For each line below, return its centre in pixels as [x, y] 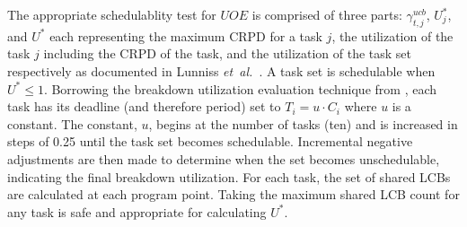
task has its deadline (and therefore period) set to [144, 106]
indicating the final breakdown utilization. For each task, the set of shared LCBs [229, 176]
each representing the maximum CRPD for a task [186, 35]
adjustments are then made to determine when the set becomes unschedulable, [224, 158]
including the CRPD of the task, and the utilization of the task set [228, 53]
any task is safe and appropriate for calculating [137, 211]
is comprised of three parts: [327, 14]
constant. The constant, [72, 123]
